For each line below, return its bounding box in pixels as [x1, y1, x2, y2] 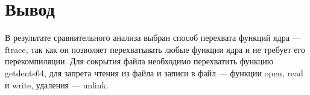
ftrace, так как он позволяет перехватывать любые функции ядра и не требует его [5, 43, 305, 55]
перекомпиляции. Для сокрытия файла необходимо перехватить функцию [5, 55, 274, 67]
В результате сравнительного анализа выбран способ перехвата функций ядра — [5, 31, 301, 44]
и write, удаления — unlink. [5, 78, 109, 91]
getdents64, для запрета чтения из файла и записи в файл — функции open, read [5, 66, 303, 79]
